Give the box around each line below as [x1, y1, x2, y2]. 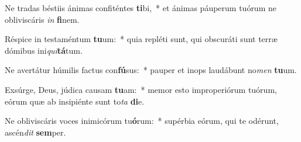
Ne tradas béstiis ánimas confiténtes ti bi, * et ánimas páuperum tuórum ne [5, 2, 276, 13]
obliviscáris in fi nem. [5, 13, 80, 25]
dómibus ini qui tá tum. [5, 44, 83, 56]
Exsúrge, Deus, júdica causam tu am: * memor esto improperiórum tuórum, [5, 83, 277, 95]
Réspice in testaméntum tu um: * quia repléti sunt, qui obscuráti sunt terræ [5, 33, 278, 45]
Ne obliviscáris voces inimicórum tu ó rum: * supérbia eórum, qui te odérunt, [5, 115, 279, 127]
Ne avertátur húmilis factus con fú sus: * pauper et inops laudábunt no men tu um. [5, 64, 297, 76]
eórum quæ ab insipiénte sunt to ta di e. [5, 95, 145, 107]
